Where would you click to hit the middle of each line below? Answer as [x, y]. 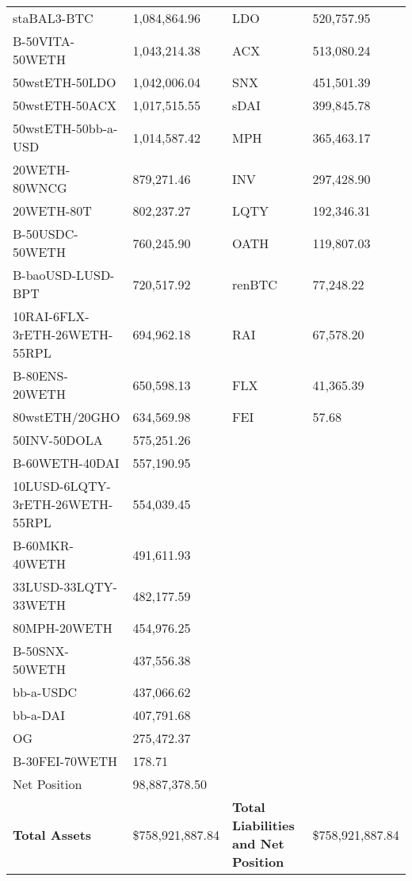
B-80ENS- [40, 375]
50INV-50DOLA [58, 440]
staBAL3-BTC [53, 18]
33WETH [39, 605]
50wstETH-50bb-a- [65, 128]
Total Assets [52, 834]
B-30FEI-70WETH [65, 761]
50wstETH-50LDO [65, 82]
